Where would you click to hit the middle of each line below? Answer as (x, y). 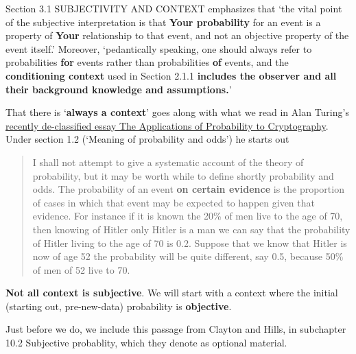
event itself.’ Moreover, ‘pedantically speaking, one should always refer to (159, 48)
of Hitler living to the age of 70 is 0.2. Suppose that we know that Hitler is (190, 243)
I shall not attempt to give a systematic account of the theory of (168, 162)
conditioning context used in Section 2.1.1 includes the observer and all (171, 75)
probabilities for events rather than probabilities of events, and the (147, 62)
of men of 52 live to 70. (81, 269)
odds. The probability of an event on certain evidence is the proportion (188, 189)
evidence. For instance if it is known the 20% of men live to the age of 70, (188, 216)
